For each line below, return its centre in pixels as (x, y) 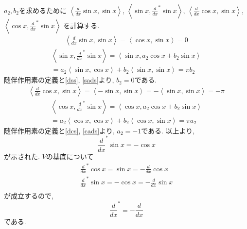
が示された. (22, 156)
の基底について (70, 156)
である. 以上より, (168, 130)
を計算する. (81, 25)
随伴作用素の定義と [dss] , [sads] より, (59, 80)
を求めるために (43, 10)
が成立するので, (29, 196)
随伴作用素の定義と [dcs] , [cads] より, (59, 130)
